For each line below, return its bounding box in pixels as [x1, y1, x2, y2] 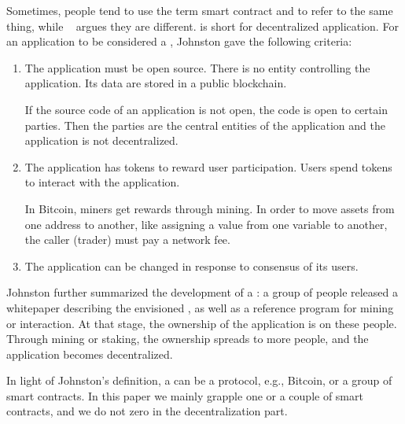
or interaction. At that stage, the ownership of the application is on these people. [6, 315, 397, 331]
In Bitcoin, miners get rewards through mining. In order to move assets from [24, 200, 395, 216]
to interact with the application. [24, 174, 180, 190]
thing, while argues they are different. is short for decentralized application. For [6, 17, 399, 34]
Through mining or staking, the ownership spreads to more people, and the [6, 330, 369, 347]
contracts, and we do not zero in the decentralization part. [6, 403, 288, 419]
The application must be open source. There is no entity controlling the [24, 59, 370, 76]
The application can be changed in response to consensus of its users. [24, 257, 359, 274]
